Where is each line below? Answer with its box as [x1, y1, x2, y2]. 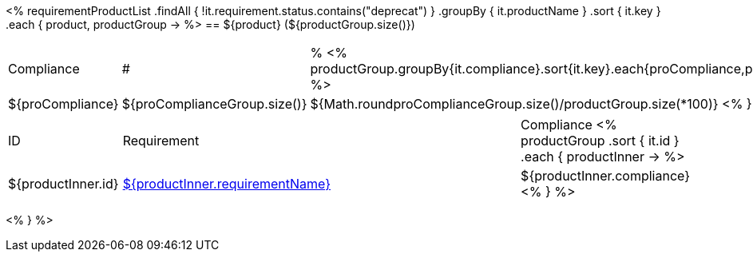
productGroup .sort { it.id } [521, 133, 680, 149]
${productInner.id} [8, 176, 119, 192]
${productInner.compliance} [521, 168, 690, 184]
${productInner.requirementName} [122, 176, 331, 192]
